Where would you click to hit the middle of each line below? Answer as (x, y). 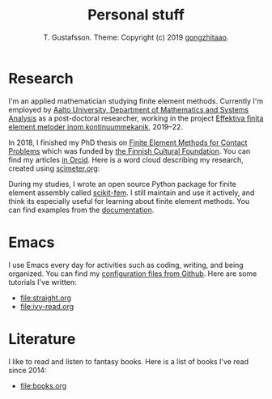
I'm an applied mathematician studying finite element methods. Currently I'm (136, 101)
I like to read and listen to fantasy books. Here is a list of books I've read (129, 361)
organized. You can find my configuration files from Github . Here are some (133, 274)
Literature (42, 339)
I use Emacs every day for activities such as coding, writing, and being (126, 265)
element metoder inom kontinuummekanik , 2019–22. (96, 126)
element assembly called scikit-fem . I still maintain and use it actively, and (132, 193)
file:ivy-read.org (47, 306)
